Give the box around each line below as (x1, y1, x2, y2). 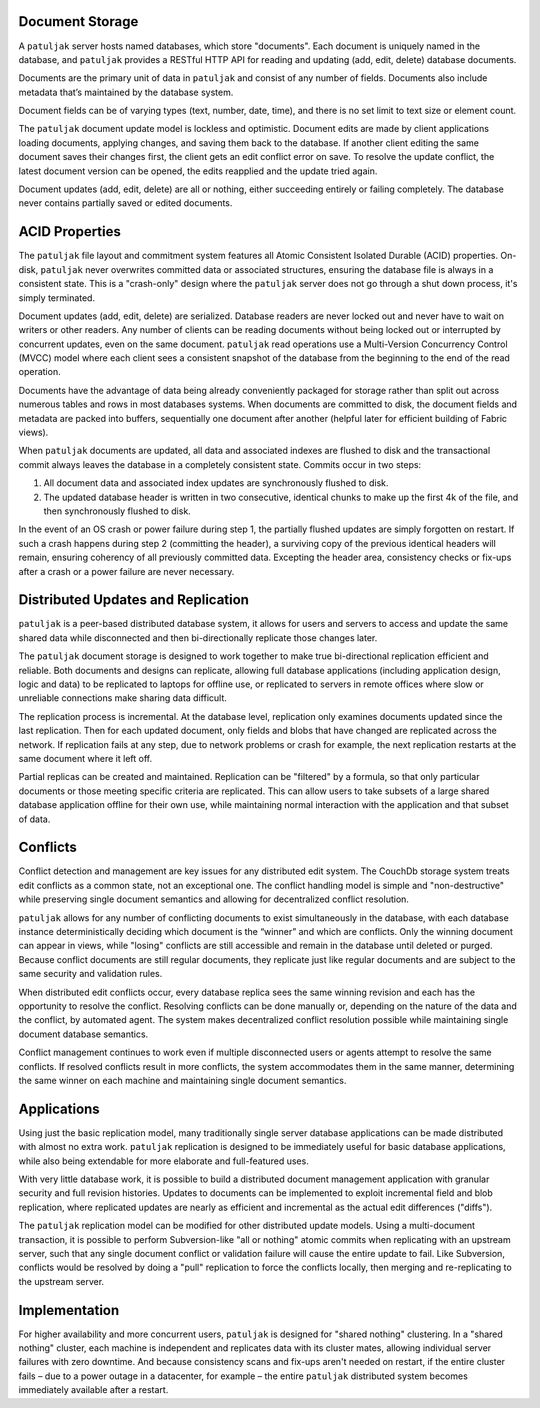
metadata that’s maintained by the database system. (18, 86, 234, 98)
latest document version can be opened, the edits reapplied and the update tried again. (18, 165, 378, 177)
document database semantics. (18, 1028, 149, 1040)
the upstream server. (18, 1275, 105, 1287)
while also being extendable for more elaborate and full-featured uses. (18, 1155, 309, 1167)
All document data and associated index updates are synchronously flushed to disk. (43, 477, 389, 489)
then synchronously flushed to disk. (43, 505, 192, 517)
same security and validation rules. (18, 968, 163, 980)
